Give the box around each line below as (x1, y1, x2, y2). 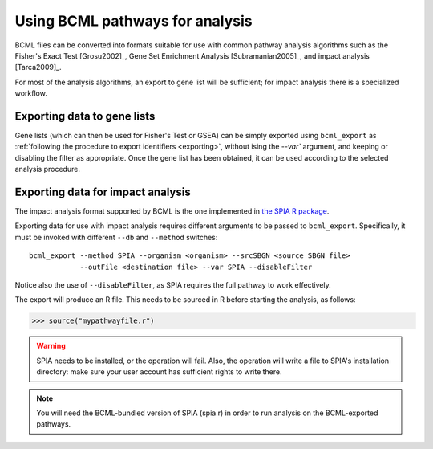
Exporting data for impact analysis (14, 186, 192, 198)
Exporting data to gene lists (14, 109, 156, 123)
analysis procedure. (14, 165, 80, 174)
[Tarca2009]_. (14, 63, 62, 72)
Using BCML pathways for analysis (14, 12, 253, 30)
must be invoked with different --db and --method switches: (14, 232, 218, 242)
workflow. (14, 88, 47, 98)
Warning (36, 341, 66, 351)
